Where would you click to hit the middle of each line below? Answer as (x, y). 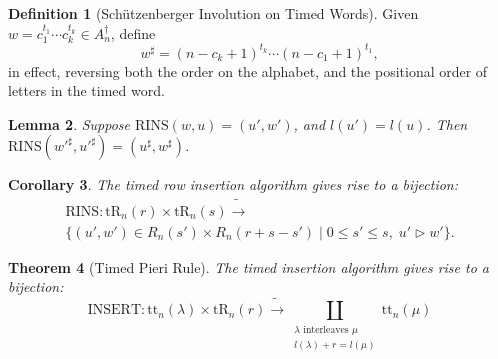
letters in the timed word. (86, 90)
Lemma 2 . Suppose (69, 123)
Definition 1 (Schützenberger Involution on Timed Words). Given (213, 13)
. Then (447, 123)
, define (133, 32)
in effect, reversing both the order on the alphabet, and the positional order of (248, 70)
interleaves (326, 329)
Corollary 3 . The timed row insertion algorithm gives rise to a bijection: (233, 184)
